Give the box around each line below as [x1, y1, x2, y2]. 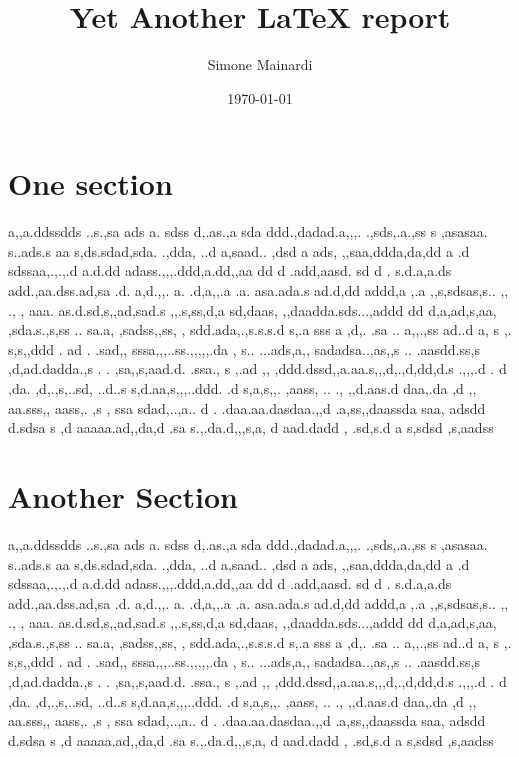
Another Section [8, 475, 238, 516]
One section [8, 163, 173, 204]
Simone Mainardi [207, 54, 313, 75]
